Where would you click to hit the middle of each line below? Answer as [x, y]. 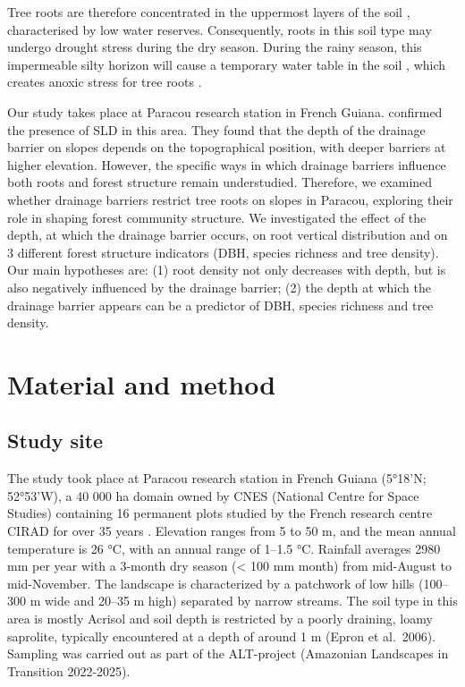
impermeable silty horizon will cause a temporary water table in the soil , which [227, 64]
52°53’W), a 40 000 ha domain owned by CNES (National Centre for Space [213, 495]
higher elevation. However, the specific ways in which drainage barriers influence [227, 164]
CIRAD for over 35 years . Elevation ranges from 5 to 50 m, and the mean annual [232, 531]
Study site [55, 441]
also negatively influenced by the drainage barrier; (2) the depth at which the [219, 287]
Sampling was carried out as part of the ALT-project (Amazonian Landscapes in [228, 653]
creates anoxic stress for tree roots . [105, 82]
